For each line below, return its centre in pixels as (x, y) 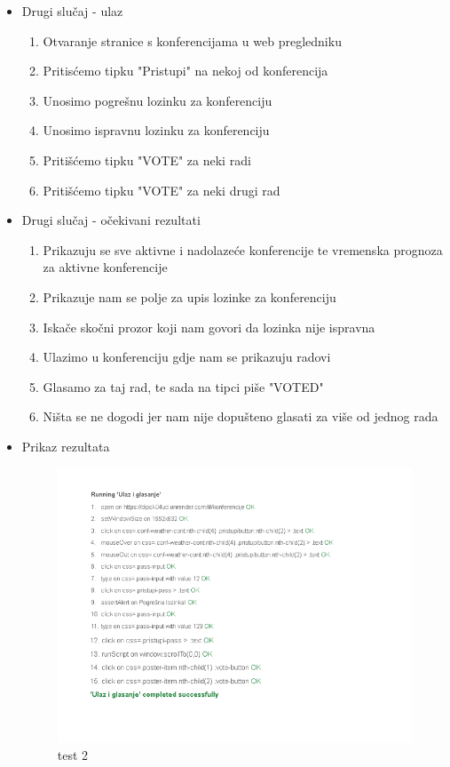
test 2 (73, 755)
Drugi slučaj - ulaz (72, 11)
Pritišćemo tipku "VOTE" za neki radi (147, 160)
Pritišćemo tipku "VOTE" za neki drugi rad (162, 190)
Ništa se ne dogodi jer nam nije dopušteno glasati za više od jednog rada (241, 416)
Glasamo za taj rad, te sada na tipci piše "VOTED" (183, 386)
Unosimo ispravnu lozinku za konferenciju (156, 130)
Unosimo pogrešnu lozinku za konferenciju (158, 100)
